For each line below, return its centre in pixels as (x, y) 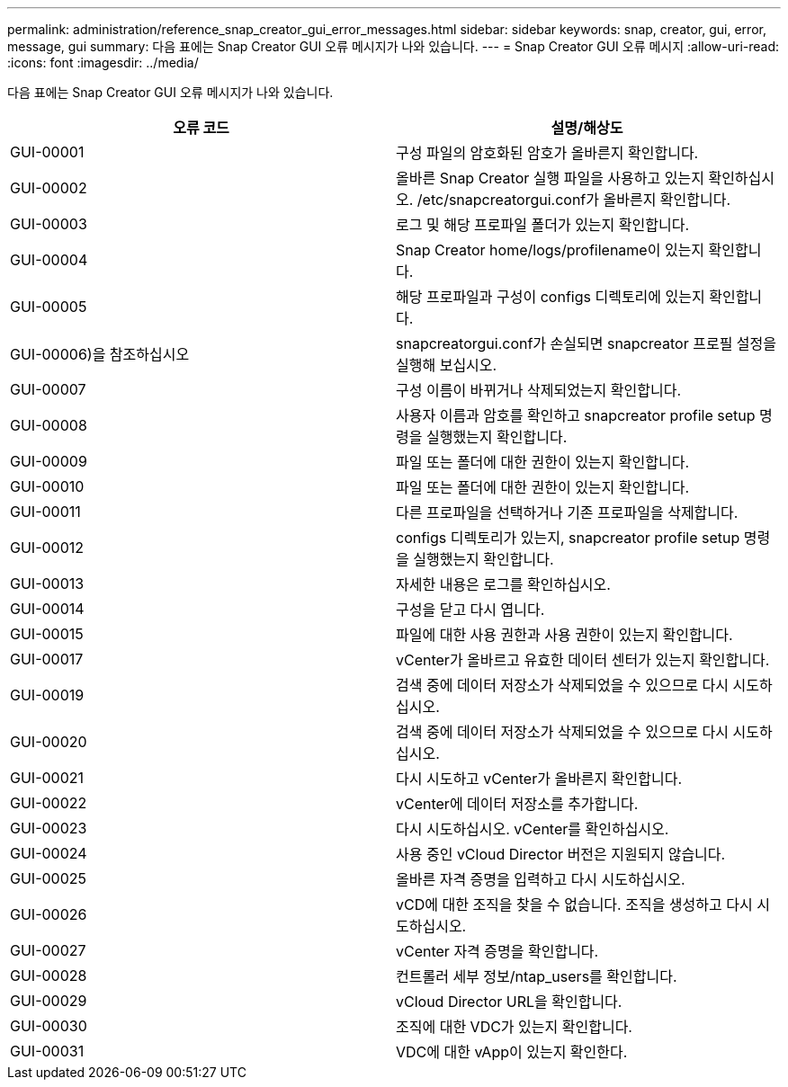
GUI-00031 (47, 1051)
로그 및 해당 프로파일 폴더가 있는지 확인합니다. (543, 225)
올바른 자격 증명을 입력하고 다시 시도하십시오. (541, 879)
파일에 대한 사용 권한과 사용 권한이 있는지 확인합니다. (564, 635)
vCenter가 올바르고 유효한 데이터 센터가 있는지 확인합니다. (583, 660)
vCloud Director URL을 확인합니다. (509, 1002)
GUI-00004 (49, 260)
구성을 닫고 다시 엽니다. (470, 610)
